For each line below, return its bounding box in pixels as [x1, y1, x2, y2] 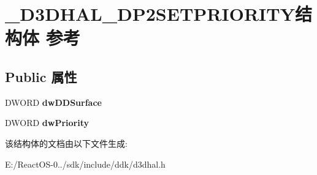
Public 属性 [5, 67, 77, 86]
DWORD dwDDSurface [5, 95, 102, 108]
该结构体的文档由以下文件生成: [5, 136, 128, 149]
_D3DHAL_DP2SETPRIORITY [5, 1, 296, 26]
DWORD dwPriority [5, 116, 90, 129]
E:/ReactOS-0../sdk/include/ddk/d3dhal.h [5, 157, 166, 170]
